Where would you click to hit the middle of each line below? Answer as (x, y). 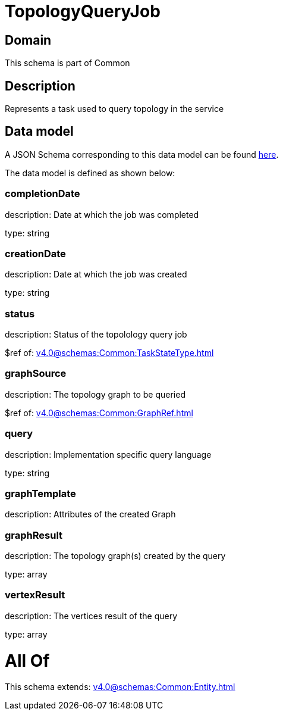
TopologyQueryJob (83, 11)
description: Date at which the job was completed (102, 214)
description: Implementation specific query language (108, 454)
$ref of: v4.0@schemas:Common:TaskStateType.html (109, 353)
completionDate (43, 194)
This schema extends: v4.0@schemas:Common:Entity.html (120, 687)
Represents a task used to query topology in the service (114, 109)
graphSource (36, 374)
